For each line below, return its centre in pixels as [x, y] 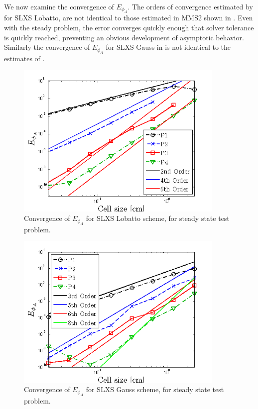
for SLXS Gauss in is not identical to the [168, 47]
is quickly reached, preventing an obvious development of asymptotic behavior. [124, 37]
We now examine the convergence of [59, 6]
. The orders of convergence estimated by [190, 6]
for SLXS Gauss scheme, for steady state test [155, 389]
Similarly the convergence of [47, 47]
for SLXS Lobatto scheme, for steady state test [158, 218]
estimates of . [24, 58]
